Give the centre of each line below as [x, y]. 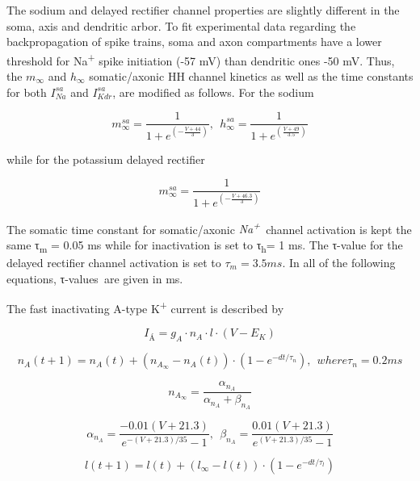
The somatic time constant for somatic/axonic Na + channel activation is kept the [209, 228]
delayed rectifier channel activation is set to [114, 262]
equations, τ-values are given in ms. [95, 278]
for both [27, 92]
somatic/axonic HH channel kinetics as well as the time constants [251, 76]
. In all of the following [339, 262]
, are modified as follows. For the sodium [213, 92]
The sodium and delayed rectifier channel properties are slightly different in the [203, 10]
